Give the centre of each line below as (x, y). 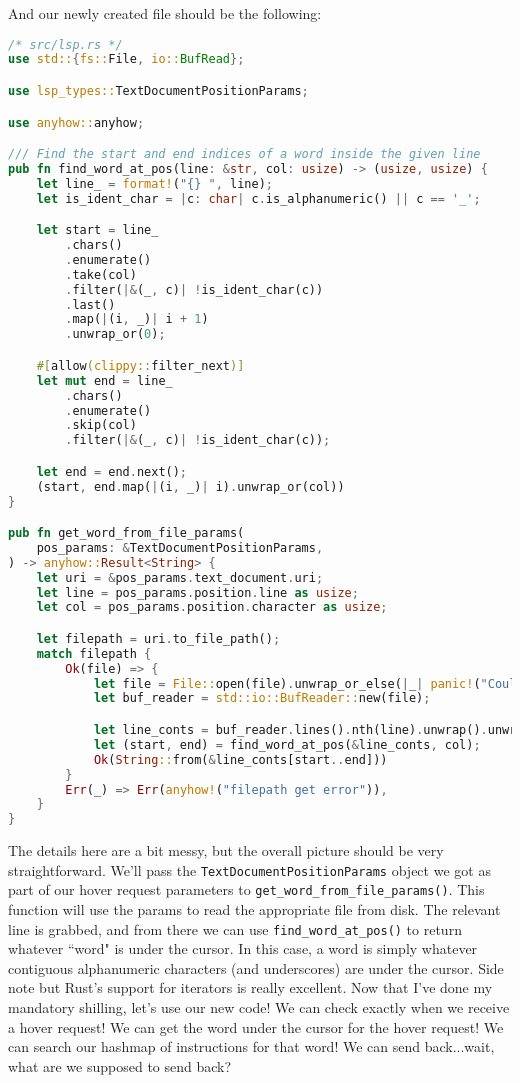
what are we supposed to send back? (120, 1065)
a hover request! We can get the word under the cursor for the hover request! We (256, 1026)
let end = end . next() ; (112, 471)
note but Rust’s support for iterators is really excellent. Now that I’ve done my (250, 987)
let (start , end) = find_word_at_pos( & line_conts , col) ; (287, 744)
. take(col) (101, 274)
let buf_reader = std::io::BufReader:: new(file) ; (262, 698)
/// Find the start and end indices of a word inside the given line (244, 154)
